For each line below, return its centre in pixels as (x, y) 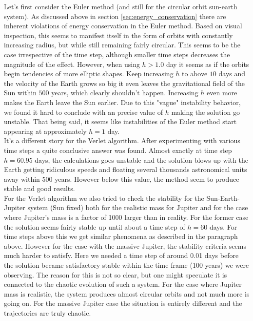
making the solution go (205, 112)
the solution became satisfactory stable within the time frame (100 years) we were (126, 265)
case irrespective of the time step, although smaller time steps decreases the (117, 54)
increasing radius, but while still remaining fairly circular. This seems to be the (122, 45)
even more (222, 93)
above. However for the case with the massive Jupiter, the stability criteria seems (125, 246)
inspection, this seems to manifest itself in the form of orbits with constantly (118, 35)
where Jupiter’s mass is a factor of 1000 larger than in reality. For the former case (126, 217)
